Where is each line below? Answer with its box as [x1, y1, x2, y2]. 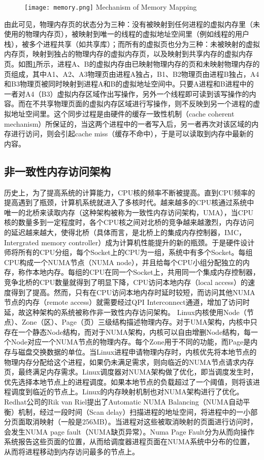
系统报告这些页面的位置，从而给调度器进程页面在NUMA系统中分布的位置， [4, 436, 254, 447]
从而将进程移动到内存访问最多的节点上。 [4, 446, 139, 457]
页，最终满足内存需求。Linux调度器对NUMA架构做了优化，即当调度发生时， [4, 366, 258, 377]
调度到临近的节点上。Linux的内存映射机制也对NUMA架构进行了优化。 [11, 386, 244, 397]
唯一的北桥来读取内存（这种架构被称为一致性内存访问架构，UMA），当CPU [4, 207, 253, 217]
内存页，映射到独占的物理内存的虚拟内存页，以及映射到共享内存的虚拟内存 [4, 48, 253, 59]
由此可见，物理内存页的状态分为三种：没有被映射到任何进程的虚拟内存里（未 [4, 18, 260, 29]
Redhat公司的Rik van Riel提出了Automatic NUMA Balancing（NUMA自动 [4, 396, 243, 407]
